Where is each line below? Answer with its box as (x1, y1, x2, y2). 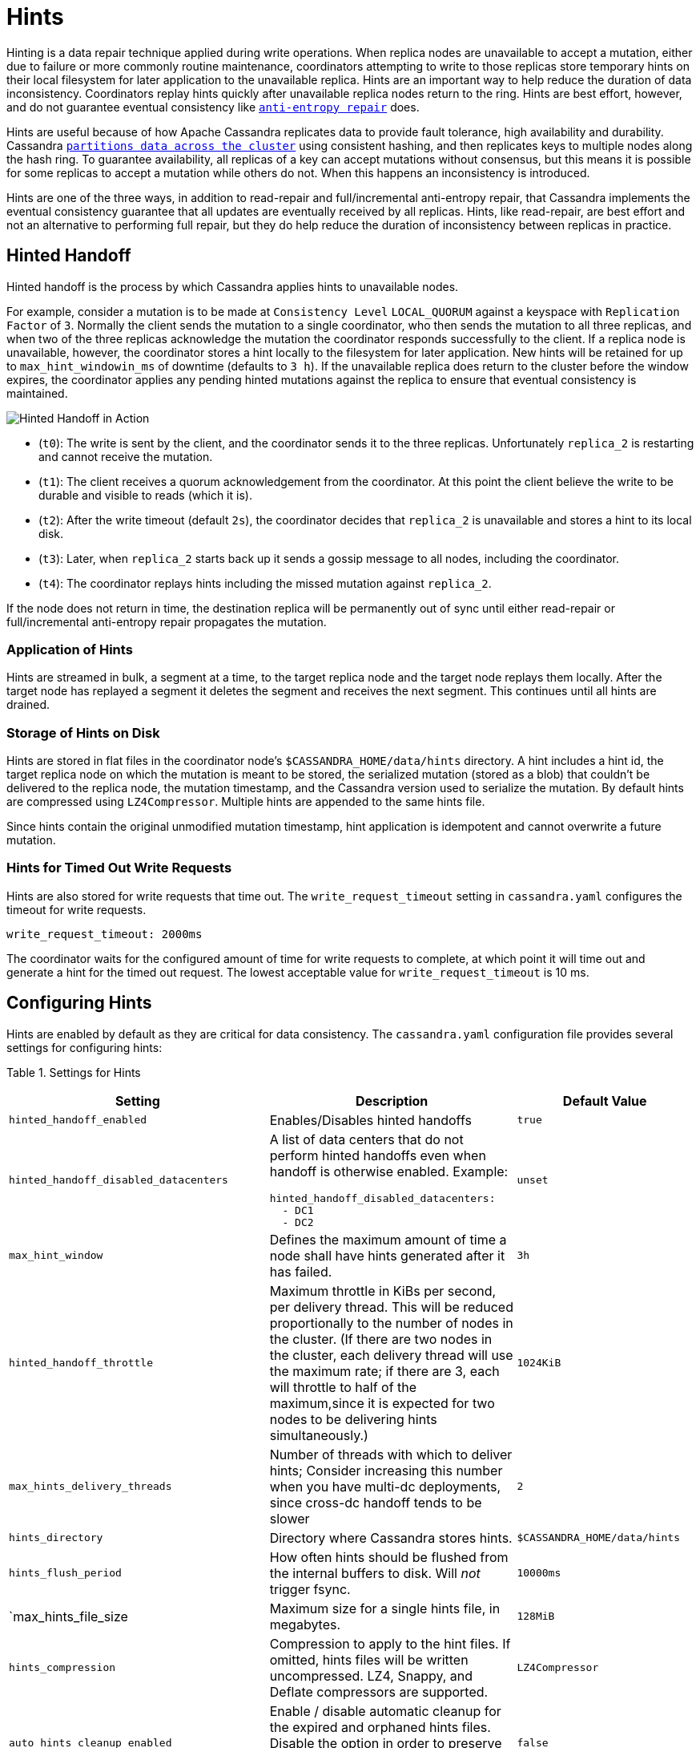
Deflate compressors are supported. (269, 1683, 489, 1700)
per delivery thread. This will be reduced (269, 1298, 513, 1315)
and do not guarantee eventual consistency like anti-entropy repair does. (6, 99, 420, 114)
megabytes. (269, 1616, 341, 1633)
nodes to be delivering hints (269, 1410, 437, 1427)
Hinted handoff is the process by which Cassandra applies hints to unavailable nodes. (6, 279, 459, 293)
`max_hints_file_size (9, 1608, 128, 1625)
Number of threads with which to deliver (269, 1446, 513, 1463)
